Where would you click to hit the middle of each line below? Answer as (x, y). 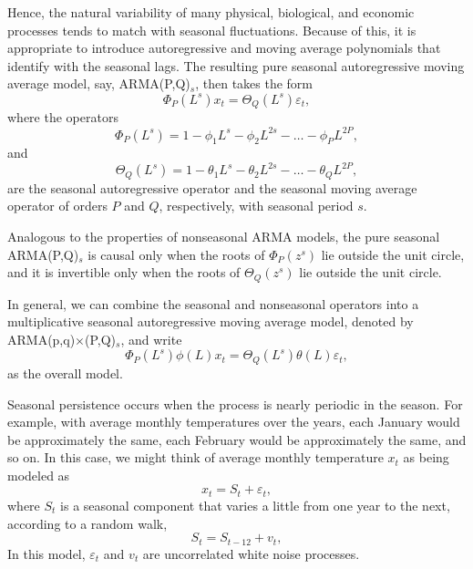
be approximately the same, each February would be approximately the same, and (237, 439)
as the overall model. (65, 372)
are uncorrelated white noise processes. (251, 553)
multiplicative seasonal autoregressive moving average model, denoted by (211, 321)
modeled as (39, 475)
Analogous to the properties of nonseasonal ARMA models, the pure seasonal (224, 237)
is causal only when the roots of (176, 254)
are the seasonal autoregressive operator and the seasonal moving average (212, 187)
